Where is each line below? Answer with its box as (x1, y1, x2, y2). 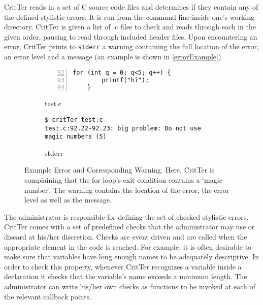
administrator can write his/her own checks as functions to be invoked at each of (4, 281, 255, 291)
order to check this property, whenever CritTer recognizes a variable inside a (4, 261, 242, 272)
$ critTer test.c (45, 116, 103, 123)
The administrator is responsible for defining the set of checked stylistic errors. (4, 211, 249, 222)
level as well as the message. (24, 194, 112, 205)
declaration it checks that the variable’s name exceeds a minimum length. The (4, 271, 247, 282)
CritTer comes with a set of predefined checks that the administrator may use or (4, 221, 255, 232)
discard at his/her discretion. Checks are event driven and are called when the (4, 231, 247, 242)
